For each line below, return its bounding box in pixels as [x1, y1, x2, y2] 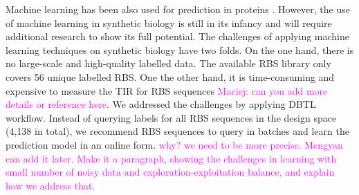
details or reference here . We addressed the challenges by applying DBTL [6, 97, 316, 111]
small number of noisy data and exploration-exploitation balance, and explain [6, 165, 335, 179]
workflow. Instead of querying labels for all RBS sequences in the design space [6, 110, 337, 124]
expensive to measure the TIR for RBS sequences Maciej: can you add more [6, 83, 328, 98]
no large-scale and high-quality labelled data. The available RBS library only [6, 56, 331, 71]
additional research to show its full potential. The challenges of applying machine [6, 29, 350, 44]
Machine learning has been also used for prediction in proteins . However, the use [6, 2, 350, 16]
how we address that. [6, 178, 95, 192]
